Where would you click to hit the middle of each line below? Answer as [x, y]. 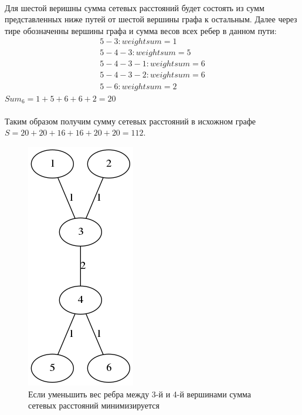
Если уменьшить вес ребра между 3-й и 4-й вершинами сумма [140, 394]
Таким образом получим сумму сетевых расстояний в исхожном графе [130, 121]
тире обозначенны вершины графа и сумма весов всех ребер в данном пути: [141, 30]
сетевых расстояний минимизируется [94, 405]
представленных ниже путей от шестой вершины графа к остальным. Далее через [151, 19]
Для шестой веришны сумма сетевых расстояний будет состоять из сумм [135, 7]
